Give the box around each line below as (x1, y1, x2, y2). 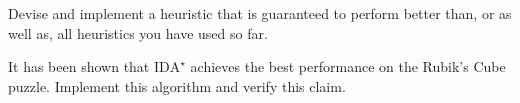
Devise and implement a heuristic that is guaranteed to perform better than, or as (8, 3, 512, 23)
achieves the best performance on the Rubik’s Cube (190, 56, 506, 77)
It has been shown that (8, 56, 150, 77)
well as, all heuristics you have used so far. (8, 22, 268, 43)
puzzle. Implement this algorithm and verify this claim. (8, 75, 346, 96)
